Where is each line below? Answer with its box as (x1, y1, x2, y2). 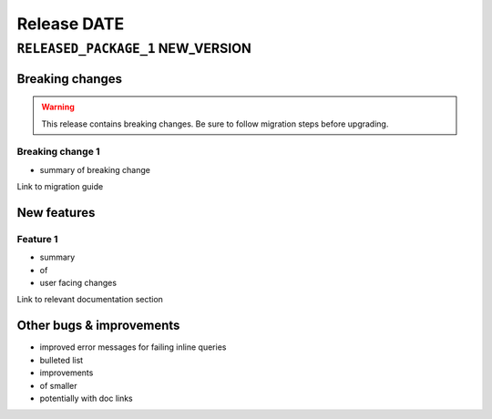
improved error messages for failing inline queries (39, 342, 227, 353)
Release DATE (16, 14, 125, 34)
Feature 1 (16, 232, 58, 245)
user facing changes (39, 278, 118, 289)
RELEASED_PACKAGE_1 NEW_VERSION (16, 40, 252, 56)
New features (16, 205, 96, 220)
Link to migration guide (16, 181, 104, 192)
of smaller (39, 380, 77, 391)
